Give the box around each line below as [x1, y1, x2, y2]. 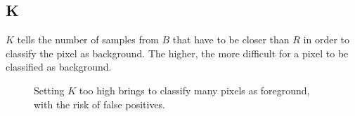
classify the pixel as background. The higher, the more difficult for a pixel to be [6, 45, 349, 60]
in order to [303, 32, 350, 47]
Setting [34, 82, 65, 97]
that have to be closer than [172, 32, 290, 47]
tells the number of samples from [17, 32, 159, 47]
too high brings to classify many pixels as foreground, [79, 82, 310, 97]
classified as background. [6, 59, 112, 74]
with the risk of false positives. [34, 96, 166, 111]
